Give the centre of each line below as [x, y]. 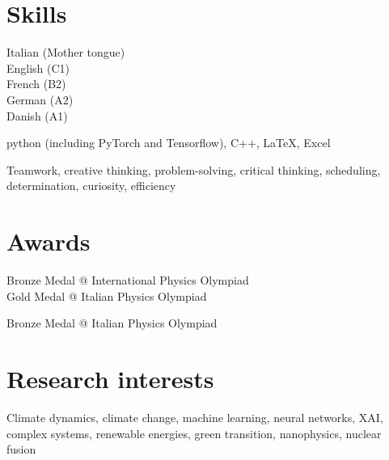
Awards [49, 241]
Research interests [110, 378]
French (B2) [36, 84]
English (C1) [38, 68]
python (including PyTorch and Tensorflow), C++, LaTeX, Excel [169, 143]
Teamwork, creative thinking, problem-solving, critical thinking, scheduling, [194, 169]
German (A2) [40, 99]
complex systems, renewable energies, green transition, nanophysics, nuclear [194, 433]
